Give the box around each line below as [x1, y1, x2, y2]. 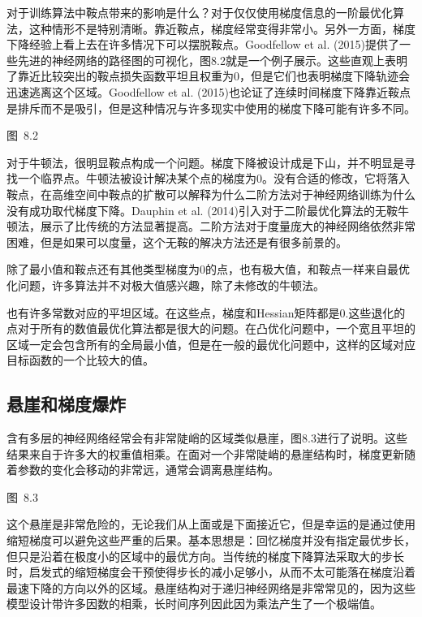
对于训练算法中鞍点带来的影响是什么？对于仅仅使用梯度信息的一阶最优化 [6, 4, 393, 20]
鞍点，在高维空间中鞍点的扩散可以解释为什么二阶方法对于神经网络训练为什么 [6, 185, 416, 202]
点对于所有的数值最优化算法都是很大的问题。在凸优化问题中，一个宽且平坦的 [6, 320, 416, 337]
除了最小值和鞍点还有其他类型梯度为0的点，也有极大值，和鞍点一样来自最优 [6, 261, 410, 278]
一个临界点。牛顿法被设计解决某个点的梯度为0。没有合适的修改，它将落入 [17, 170, 410, 187]
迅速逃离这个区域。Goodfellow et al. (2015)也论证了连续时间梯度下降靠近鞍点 [6, 83, 411, 100]
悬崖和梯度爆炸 [6, 391, 126, 416]
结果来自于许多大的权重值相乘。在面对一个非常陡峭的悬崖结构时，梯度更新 [6, 445, 404, 462]
